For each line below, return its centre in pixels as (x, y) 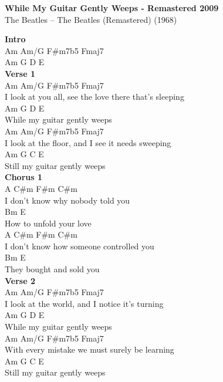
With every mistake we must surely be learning (89, 349)
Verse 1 (20, 73)
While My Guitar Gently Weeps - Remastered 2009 (112, 8)
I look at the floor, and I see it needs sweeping (88, 142)
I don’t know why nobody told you (67, 200)
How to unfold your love (48, 223)
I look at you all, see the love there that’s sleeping (94, 97)
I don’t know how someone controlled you (80, 246)
